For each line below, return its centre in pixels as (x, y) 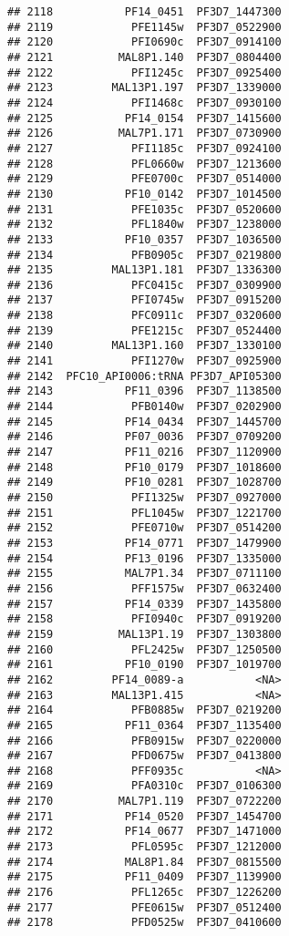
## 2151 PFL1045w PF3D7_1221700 (144, 513)
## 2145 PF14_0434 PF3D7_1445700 (144, 422)
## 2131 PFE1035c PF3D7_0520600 (144, 209)
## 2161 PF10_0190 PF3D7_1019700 (144, 665)
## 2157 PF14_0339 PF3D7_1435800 (144, 604)
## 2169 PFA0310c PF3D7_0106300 (144, 786)
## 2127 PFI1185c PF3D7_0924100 (144, 148)
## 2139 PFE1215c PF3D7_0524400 (144, 330)
